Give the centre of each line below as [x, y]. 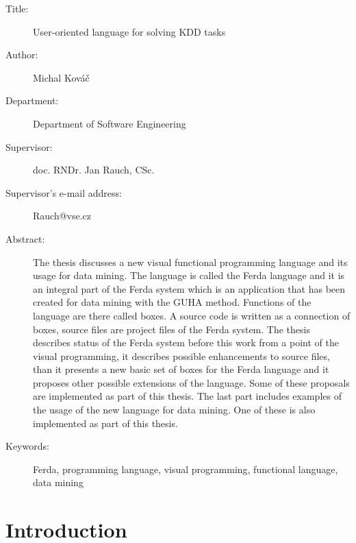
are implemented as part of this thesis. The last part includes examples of [187, 396]
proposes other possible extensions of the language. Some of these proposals [191, 382]
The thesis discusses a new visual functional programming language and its [190, 262]
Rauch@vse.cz [62, 216]
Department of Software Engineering [110, 123]
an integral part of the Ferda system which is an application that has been [189, 288]
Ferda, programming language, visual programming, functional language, [186, 469]
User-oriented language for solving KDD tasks [129, 31]
